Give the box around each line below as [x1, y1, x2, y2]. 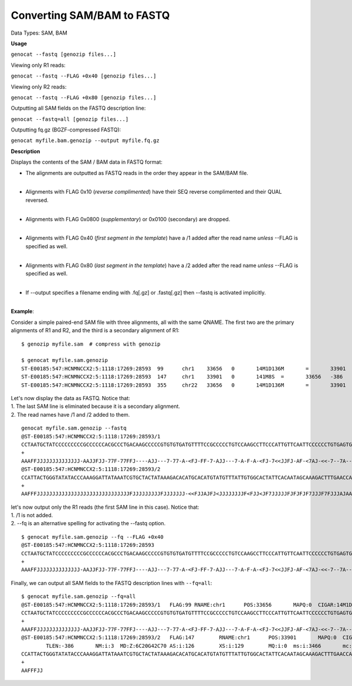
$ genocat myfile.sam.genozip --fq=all [21, 593, 136, 600]
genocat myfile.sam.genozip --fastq [21, 425, 127, 431]
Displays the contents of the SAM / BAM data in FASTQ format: [11, 158, 163, 165]
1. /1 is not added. [11, 512, 53, 519]
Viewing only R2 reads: [11, 83, 67, 90]
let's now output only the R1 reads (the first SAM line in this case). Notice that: [11, 503, 199, 511]
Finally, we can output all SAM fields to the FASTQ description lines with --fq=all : [11, 579, 212, 586]
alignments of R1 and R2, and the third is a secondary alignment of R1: [11, 327, 180, 334]
